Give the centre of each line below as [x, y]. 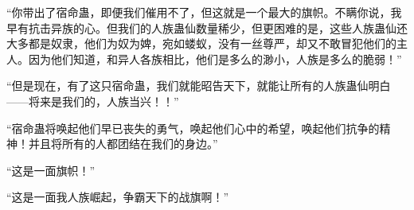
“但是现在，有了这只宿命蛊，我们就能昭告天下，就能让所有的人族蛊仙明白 [199, 86]
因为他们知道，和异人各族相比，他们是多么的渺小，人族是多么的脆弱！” [215, 58]
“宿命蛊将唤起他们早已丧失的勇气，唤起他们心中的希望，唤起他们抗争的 [193, 128]
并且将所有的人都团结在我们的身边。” [123, 144]
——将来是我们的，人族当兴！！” [93, 101]
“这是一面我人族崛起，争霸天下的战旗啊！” [118, 197]
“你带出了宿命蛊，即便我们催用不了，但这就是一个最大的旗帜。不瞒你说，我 [204, 12]
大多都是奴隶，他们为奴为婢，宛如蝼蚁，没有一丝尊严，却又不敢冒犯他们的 [201, 43]
